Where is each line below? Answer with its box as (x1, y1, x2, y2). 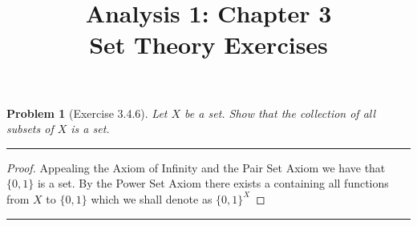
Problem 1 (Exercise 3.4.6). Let (6, 104, 168, 121)
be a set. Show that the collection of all (184, 104, 376, 121)
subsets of (6, 120, 54, 137)
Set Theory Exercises (89, 28, 328, 61)
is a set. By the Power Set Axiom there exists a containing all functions (37, 175, 389, 192)
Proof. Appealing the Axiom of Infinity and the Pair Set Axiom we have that (6, 159, 386, 176)
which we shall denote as (91, 190, 213, 207)
